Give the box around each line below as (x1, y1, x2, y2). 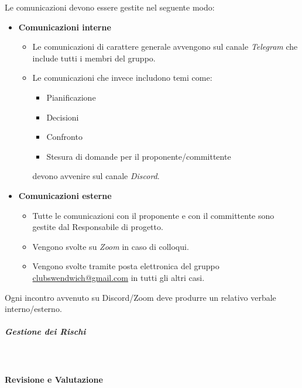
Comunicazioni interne (18, 20, 111, 33)
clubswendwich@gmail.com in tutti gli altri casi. (32, 271, 205, 283)
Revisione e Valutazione (5, 373, 103, 386)
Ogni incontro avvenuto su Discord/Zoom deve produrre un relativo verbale (5, 291, 276, 303)
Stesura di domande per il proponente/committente (46, 150, 231, 162)
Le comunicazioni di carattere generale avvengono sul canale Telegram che (32, 40, 298, 53)
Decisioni (46, 111, 79, 123)
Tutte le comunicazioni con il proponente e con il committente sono (32, 209, 274, 221)
